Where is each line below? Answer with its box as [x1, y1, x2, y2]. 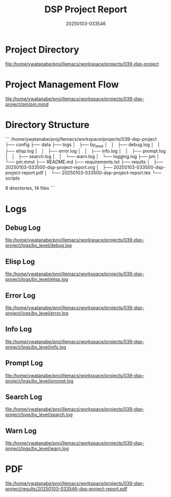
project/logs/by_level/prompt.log [5, 378, 74, 384]
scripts [5, 175, 20, 181]
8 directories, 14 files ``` [5, 185, 55, 191]
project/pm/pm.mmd [5, 101, 49, 107]
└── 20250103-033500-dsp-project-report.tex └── [51, 170, 162, 176]
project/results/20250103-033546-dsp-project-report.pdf [5, 486, 128, 492]
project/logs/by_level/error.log [5, 310, 69, 316]
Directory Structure [5, 119, 90, 131]
